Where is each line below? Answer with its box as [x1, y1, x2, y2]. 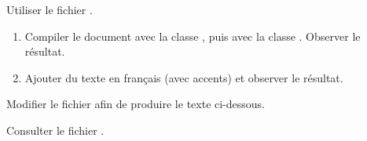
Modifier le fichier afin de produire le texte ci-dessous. [6, 96, 265, 112]
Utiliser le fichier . [6, 2, 93, 17]
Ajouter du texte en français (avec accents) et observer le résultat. [24, 69, 343, 85]
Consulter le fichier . [6, 121, 105, 138]
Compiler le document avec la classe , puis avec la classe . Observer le [24, 27, 361, 44]
